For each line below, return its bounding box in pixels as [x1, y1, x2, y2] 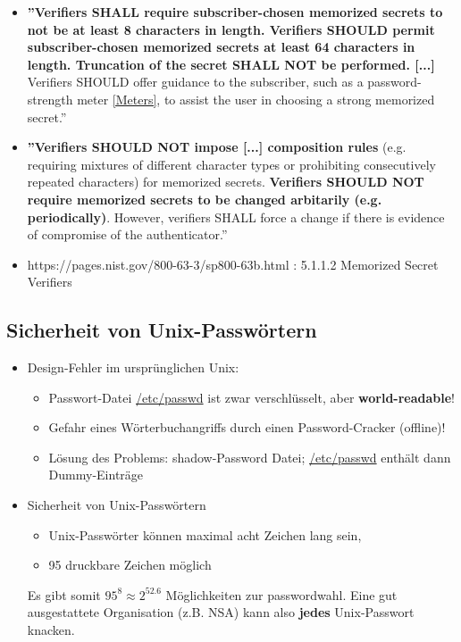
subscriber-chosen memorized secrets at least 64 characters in [27, 38, 415, 56]
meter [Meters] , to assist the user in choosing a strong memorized [77, 89, 435, 108]
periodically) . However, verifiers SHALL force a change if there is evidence [27, 207, 445, 226]
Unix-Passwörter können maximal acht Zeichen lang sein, [48, 525, 362, 544]
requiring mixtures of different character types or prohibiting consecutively [27, 154, 436, 173]
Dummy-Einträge [48, 465, 144, 484]
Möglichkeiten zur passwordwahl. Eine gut [165, 585, 398, 604]
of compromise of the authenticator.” [27, 225, 228, 244]
